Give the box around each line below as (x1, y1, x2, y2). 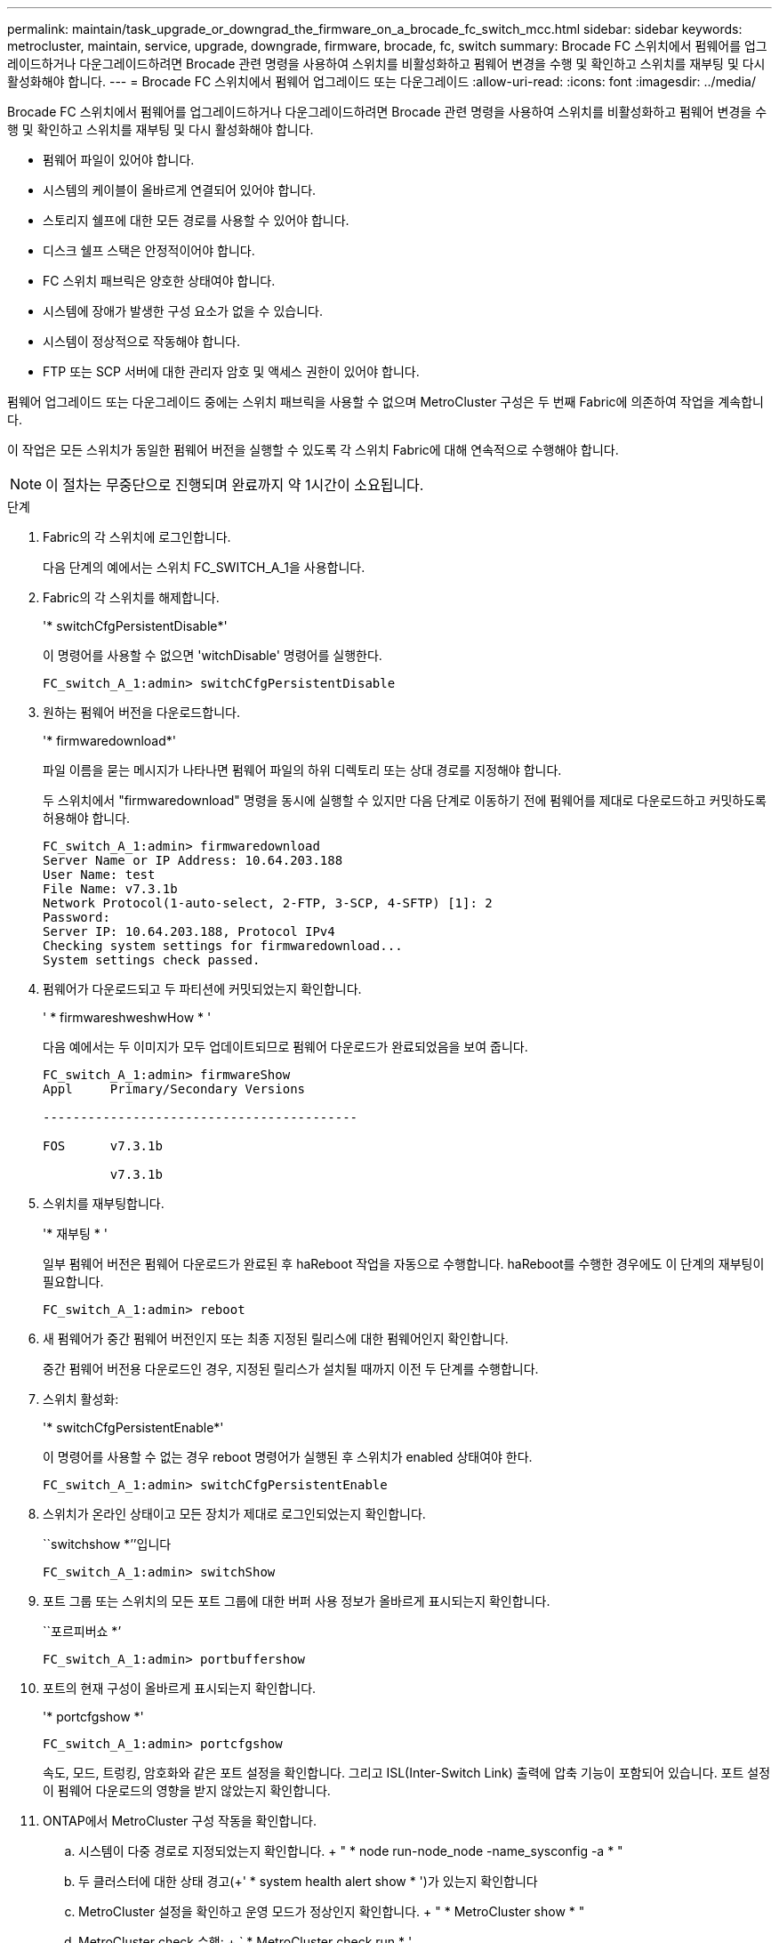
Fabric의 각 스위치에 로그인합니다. (43, 529, 231, 544)
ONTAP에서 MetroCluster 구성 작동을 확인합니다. (43, 1813, 317, 1828)
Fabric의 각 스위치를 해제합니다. (43, 590, 220, 605)
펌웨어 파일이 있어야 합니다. (43, 152, 195, 167)
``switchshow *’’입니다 (43, 1536, 172, 1552)
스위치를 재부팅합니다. (43, 1196, 165, 1211)
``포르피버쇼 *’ (43, 1624, 122, 1639)
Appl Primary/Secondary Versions (43, 1082, 306, 1096)
